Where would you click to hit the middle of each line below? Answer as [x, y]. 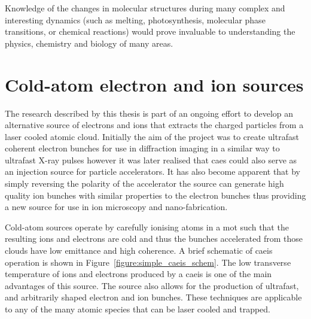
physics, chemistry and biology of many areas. [89, 43]
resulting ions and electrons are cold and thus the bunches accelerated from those [154, 239]
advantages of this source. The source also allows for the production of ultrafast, [152, 285]
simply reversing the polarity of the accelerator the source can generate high [144, 183]
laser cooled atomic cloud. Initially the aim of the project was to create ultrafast [152, 136]
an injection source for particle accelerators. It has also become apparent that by [153, 171]
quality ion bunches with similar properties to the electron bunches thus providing [155, 195]
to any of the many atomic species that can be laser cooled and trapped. [138, 309]
